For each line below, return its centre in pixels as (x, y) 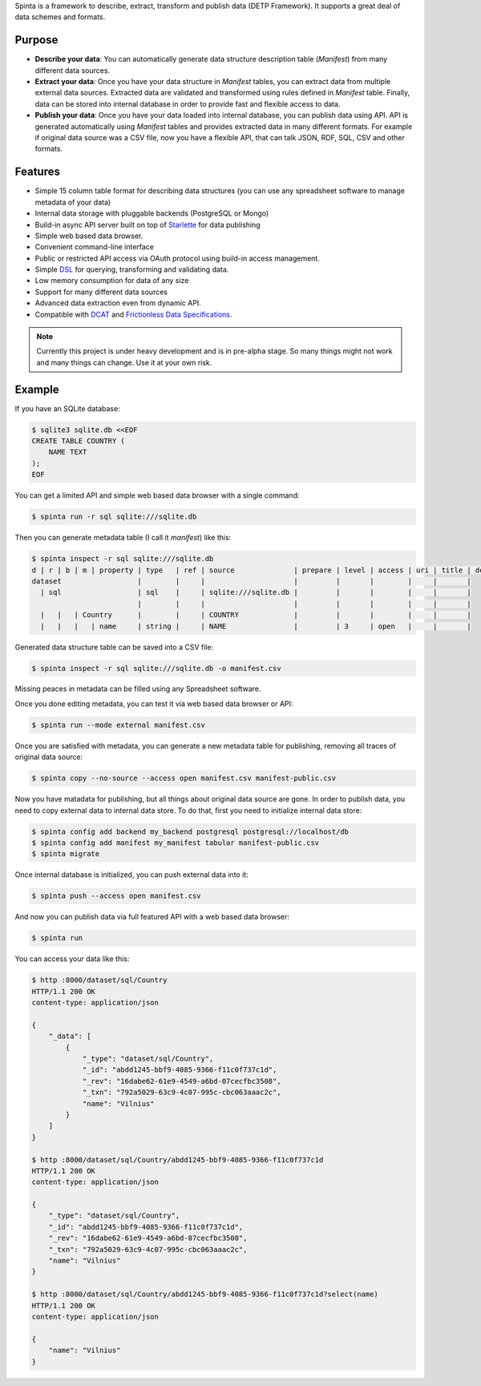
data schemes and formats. (60, 17)
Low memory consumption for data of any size (112, 281)
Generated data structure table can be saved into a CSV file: (114, 647)
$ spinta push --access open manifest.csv (116, 896)
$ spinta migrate (66, 854)
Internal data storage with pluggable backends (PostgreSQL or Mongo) (152, 213)
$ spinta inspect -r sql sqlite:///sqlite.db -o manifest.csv (156, 668)
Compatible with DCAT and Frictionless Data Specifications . (133, 314)
